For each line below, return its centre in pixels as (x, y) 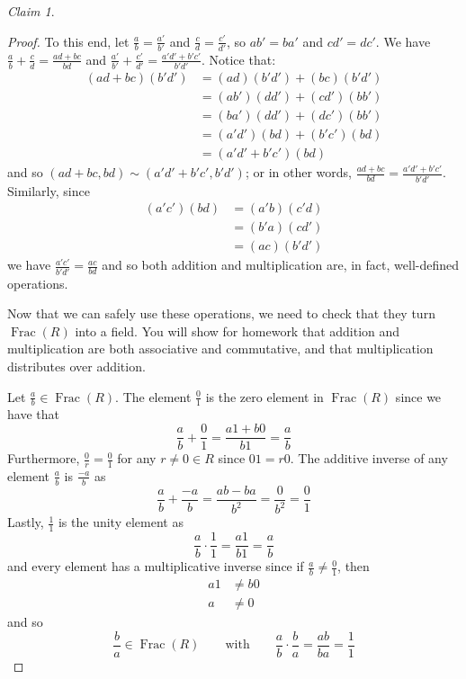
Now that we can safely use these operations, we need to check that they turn (221, 313)
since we (418, 396)
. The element (153, 396)
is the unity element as (121, 522)
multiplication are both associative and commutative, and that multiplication (220, 348)
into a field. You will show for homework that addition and (237, 331)
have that (33, 414)
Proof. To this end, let (68, 41)
